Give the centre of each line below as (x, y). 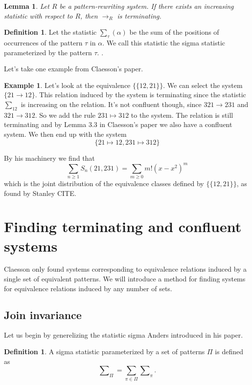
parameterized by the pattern (48, 52)
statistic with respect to (38, 15)
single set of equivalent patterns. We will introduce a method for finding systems (125, 279)
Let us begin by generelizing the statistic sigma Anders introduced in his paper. (124, 335)
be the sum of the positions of (174, 32)
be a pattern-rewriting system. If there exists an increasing (147, 6)
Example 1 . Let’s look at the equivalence (67, 85)
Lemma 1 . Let (27, 6)
